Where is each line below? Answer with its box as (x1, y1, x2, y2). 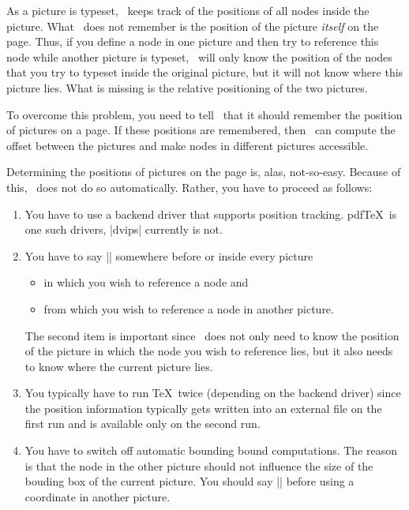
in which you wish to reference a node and (43, 274, 249, 291)
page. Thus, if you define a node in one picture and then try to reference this (6, 33, 379, 50)
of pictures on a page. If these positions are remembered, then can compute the (6, 122, 396, 138)
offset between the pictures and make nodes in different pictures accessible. (6, 137, 369, 153)
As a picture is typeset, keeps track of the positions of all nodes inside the (6, 2, 370, 18)
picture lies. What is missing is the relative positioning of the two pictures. (6, 79, 368, 96)
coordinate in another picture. (24, 488, 171, 504)
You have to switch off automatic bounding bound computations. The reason (24, 442, 398, 459)
